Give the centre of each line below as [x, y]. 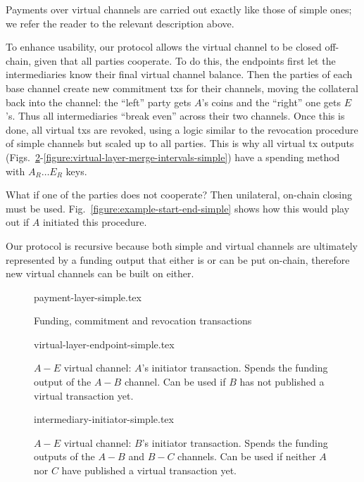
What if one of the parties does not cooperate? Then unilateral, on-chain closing [179, 195]
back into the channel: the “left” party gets [99, 102]
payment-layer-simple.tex [88, 297]
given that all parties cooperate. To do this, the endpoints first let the [185, 60]
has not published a [282, 382]
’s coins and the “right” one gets [271, 102]
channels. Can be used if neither [247, 456]
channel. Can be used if [175, 382]
